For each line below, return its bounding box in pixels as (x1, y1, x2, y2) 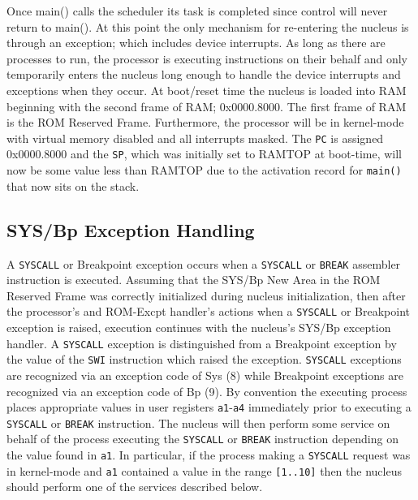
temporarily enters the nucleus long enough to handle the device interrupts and (6, 66, 401, 83)
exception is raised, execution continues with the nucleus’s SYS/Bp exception (6, 319, 391, 336)
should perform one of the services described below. (6, 478, 263, 495)
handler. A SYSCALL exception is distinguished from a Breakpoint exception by (6, 334, 397, 351)
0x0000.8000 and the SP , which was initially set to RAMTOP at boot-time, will (6, 145, 402, 162)
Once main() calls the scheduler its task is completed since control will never (6, 2, 388, 19)
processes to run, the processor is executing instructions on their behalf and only (6, 50, 407, 67)
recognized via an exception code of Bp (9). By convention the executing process (6, 382, 407, 399)
